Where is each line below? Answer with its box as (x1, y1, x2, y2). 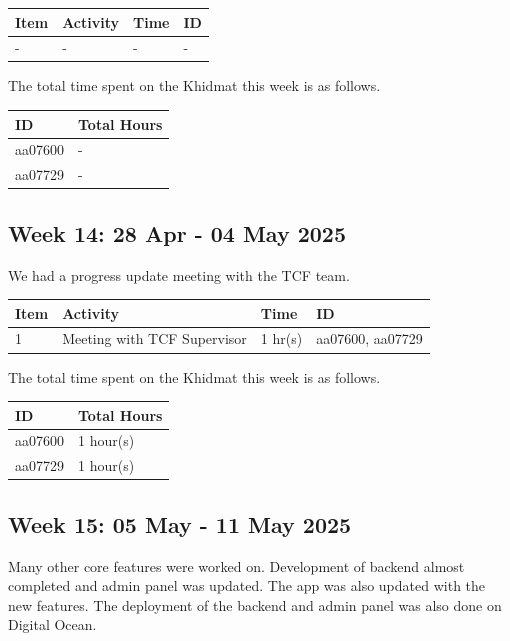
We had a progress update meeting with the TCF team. (8, 264, 350, 285)
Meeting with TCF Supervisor (62, 328, 247, 349)
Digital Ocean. (8, 614, 97, 635)
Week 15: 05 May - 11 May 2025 (8, 508, 352, 539)
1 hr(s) (260, 328, 303, 349)
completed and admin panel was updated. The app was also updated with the (8, 575, 486, 596)
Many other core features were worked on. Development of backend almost (8, 555, 465, 576)
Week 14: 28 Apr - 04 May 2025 (8, 217, 346, 248)
